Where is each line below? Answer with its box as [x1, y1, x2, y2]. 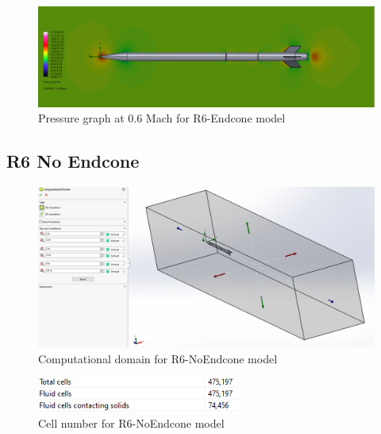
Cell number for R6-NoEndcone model [38, 414, 225, 431]
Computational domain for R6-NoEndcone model [38, 350, 278, 366]
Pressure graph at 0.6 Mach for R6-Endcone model [38, 110, 286, 126]
